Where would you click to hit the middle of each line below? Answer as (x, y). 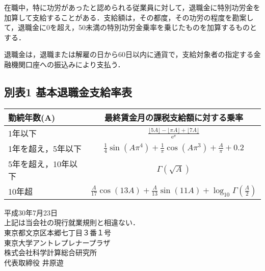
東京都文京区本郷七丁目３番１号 (58, 232)
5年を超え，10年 (39, 164)
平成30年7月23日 (31, 212)
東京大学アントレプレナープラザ (57, 242)
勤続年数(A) (32, 117)
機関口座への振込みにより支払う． (68, 64)
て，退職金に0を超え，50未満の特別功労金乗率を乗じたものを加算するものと (131, 27)
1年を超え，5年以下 (45, 148)
